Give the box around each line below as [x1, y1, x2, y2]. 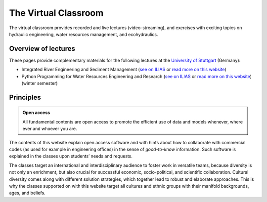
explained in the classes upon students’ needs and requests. [9, 153, 133, 159]
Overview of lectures [9, 44, 75, 53]
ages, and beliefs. [9, 190, 45, 196]
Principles [9, 93, 42, 101]
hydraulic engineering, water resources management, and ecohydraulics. [9, 31, 158, 37]
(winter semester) [21, 81, 58, 86]
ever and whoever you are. [22, 126, 77, 132]
